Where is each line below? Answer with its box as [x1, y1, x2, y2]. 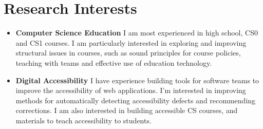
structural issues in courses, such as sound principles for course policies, [15, 47, 241, 58]
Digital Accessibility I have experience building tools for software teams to [15, 75, 259, 85]
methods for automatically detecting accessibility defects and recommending [15, 95, 256, 105]
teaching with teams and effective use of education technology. [15, 57, 212, 68]
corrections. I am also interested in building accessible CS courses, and [15, 105, 238, 116]
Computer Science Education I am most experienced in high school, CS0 [15, 27, 258, 38]
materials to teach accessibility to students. [15, 115, 152, 125]
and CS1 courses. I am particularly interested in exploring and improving [15, 37, 247, 48]
